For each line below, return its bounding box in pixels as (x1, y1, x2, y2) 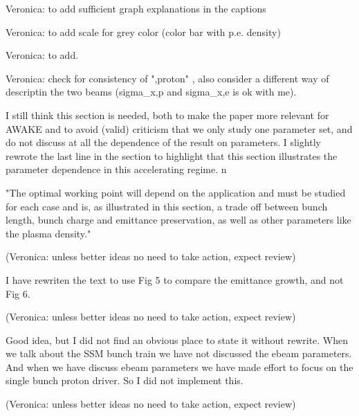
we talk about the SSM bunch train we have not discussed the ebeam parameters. (6, 346, 352, 361)
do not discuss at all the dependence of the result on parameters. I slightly (6, 135, 321, 150)
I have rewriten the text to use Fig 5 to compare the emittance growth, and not (6, 272, 344, 287)
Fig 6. (6, 286, 30, 300)
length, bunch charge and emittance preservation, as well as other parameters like (6, 212, 351, 227)
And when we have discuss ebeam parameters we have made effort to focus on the (6, 359, 353, 374)
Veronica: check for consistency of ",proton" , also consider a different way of (6, 71, 329, 85)
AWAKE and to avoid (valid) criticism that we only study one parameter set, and (6, 121, 353, 136)
